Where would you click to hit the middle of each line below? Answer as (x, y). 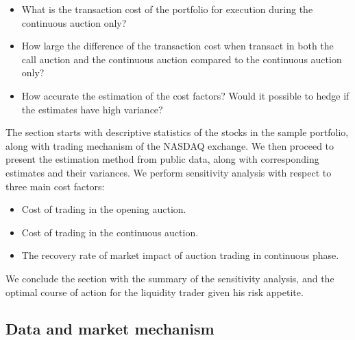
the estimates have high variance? (92, 109)
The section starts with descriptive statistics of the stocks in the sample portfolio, (177, 132)
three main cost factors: (55, 186)
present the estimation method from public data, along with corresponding (162, 159)
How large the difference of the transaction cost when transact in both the (177, 46)
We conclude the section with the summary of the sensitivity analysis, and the (170, 278)
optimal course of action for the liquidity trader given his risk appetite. (155, 292)
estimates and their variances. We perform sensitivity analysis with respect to (169, 172)
